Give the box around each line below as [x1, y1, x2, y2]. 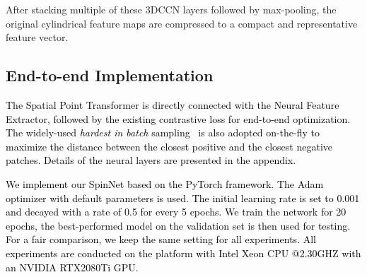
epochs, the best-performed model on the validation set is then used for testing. [6, 218, 351, 232]
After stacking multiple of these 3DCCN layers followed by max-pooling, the [6, 2, 337, 16]
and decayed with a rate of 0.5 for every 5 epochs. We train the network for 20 [6, 204, 346, 219]
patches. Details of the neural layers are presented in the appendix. [6, 153, 296, 167]
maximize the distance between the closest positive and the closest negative [6, 138, 332, 153]
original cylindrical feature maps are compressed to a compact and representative [6, 16, 358, 30]
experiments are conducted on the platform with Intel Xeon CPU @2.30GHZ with [6, 245, 361, 260]
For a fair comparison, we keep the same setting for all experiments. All [6, 232, 316, 247]
